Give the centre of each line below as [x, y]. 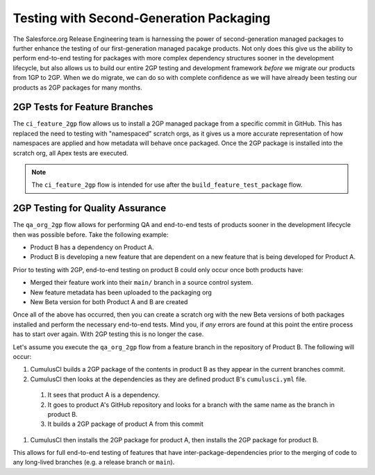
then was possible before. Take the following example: [91, 234]
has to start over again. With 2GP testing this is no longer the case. [108, 334]
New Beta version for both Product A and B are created [109, 302]
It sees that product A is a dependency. [104, 395]
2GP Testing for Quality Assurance [90, 208]
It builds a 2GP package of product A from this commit [126, 424]
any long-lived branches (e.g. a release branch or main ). [94, 462]
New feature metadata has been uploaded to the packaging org [121, 292]
